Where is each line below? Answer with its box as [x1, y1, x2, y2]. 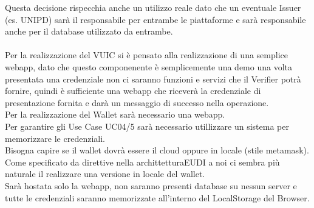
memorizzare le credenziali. [5, 132, 105, 144]
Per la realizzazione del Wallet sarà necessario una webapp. [5, 108, 225, 121]
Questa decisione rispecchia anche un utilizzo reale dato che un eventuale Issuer [5, 1, 301, 13]
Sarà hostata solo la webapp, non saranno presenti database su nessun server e [5, 179, 297, 192]
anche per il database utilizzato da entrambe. [5, 25, 173, 38]
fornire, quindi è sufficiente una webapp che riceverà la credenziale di [5, 84, 261, 97]
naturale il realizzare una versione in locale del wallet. [5, 167, 205, 180]
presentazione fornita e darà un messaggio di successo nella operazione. [5, 96, 269, 109]
